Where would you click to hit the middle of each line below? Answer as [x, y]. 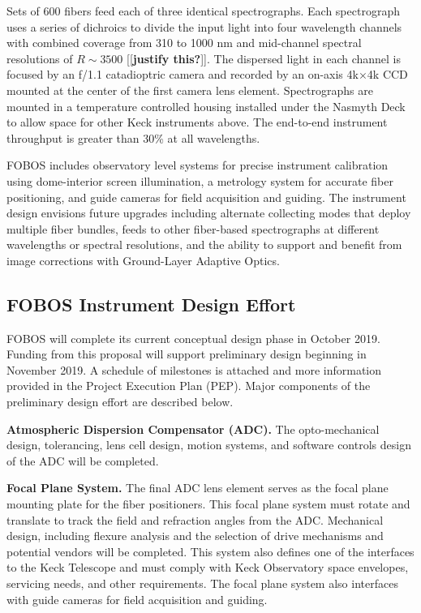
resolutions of [40, 58]
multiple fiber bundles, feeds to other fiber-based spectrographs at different [193, 228]
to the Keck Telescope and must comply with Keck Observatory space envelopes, [208, 567]
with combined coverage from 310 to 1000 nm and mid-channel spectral [184, 43]
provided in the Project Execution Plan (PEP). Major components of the [189, 386]
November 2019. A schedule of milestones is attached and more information [194, 369]
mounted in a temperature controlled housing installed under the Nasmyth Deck [206, 106]
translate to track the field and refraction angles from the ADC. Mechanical [195, 519]
